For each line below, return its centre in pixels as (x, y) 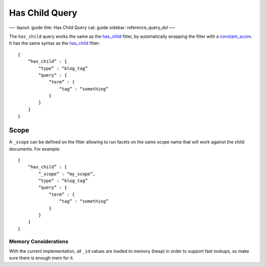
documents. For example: (35, 149)
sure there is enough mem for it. (41, 258)
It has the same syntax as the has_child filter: (54, 43)
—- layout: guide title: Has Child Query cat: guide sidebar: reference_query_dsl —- (92, 27)
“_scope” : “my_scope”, (67, 174)
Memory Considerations (39, 241)
